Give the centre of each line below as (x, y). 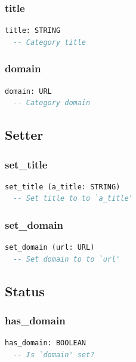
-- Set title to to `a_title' (73, 199)
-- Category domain (52, 103)
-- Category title (50, 42)
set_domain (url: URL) (50, 248)
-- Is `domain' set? (54, 355)
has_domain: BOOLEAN (46, 343)
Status (25, 291)
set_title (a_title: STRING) (63, 187)
